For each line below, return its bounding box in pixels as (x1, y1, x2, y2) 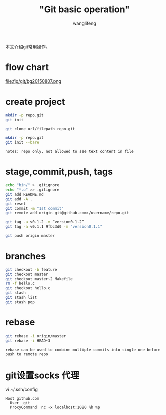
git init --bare (5, 140, 39, 145)
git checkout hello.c (5, 286, 51, 291)
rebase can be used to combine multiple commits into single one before (5, 347, 161, 352)
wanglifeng (72, 20, 97, 26)
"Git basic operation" (39, 4, 130, 15)
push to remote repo (5, 351, 49, 357)
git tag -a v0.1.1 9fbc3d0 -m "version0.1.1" (5, 224, 102, 229)
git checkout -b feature (5, 267, 57, 272)
